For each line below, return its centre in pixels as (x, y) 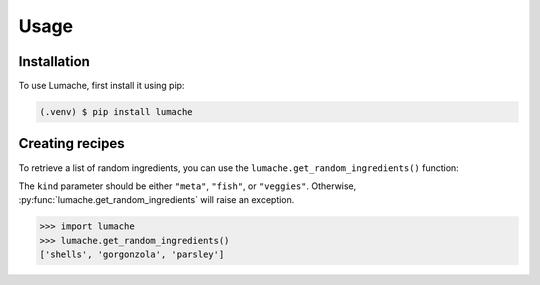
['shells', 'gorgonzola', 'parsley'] (132, 254)
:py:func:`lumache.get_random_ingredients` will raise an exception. (156, 200)
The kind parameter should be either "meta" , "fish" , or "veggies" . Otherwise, (187, 186)
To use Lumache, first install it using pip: (101, 86)
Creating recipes (71, 143)
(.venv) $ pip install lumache (116, 112)
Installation (54, 61)
